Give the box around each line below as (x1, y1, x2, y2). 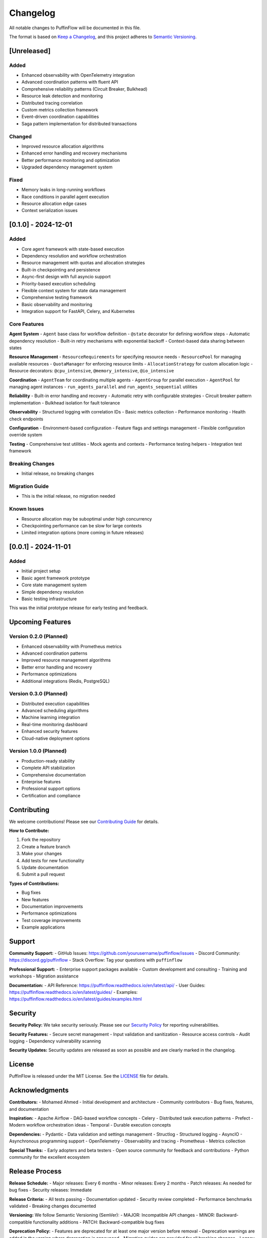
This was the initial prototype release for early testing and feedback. (9, 605, 148, 611)
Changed (9, 133, 32, 140)
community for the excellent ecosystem (9, 1154, 90, 1160)
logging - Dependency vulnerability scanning (9, 1038, 101, 1044)
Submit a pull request (21, 872, 65, 877)
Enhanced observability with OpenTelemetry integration (21, 72, 135, 78)
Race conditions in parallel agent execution (21, 194, 109, 200)
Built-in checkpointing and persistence (21, 266, 101, 272)
